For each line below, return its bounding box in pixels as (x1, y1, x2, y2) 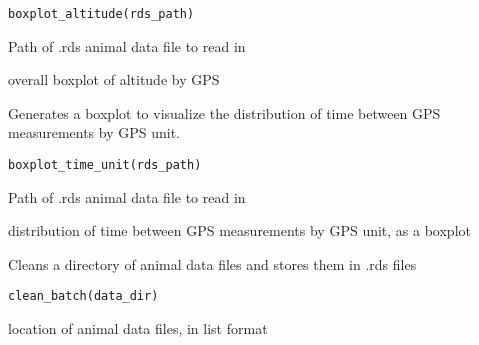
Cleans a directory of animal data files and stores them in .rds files (8, 253, 417, 274)
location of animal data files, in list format (8, 318, 268, 339)
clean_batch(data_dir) (8, 289, 159, 304)
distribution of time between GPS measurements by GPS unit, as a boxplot (8, 220, 471, 241)
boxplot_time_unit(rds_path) (8, 158, 202, 173)
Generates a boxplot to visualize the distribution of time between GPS (8, 102, 441, 123)
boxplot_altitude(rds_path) (8, 7, 195, 21)
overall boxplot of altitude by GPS (8, 69, 220, 90)
